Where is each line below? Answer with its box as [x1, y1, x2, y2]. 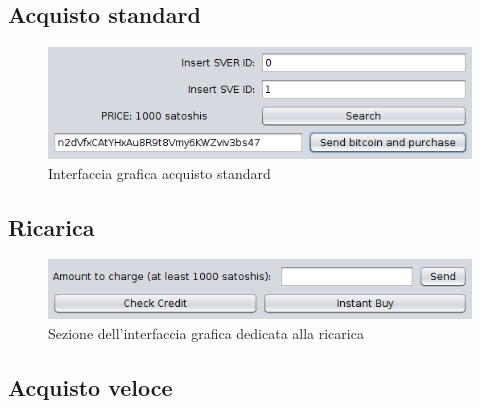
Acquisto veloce [8, 371, 173, 402]
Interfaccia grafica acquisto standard [48, 162, 271, 183]
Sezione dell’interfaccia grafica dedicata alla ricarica [48, 322, 364, 343]
